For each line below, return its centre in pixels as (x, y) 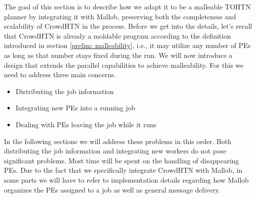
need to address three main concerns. (60, 74)
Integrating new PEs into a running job (75, 108)
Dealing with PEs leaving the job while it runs (86, 124)
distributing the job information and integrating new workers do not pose (115, 151)
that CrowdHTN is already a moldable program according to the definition (118, 35)
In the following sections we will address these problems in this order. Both (118, 141)
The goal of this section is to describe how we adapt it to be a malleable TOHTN (128, 6)
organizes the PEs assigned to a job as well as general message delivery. (112, 189)
